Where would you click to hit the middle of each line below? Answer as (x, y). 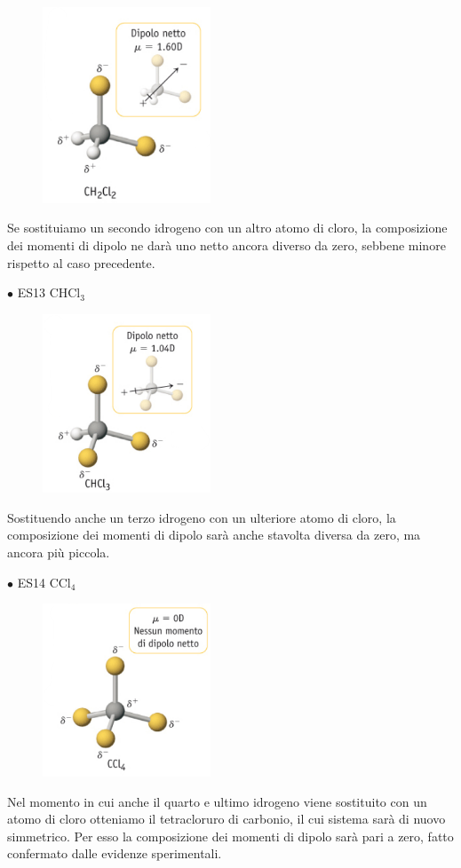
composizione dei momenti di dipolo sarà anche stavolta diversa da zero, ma (214, 535)
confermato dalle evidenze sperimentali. (115, 853)
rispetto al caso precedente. (81, 262)
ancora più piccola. (59, 552)
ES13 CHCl (49, 292)
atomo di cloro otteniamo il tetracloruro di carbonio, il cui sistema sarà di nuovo (227, 819)
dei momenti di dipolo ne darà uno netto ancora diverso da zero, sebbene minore (227, 245)
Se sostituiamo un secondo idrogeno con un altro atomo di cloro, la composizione (227, 228)
